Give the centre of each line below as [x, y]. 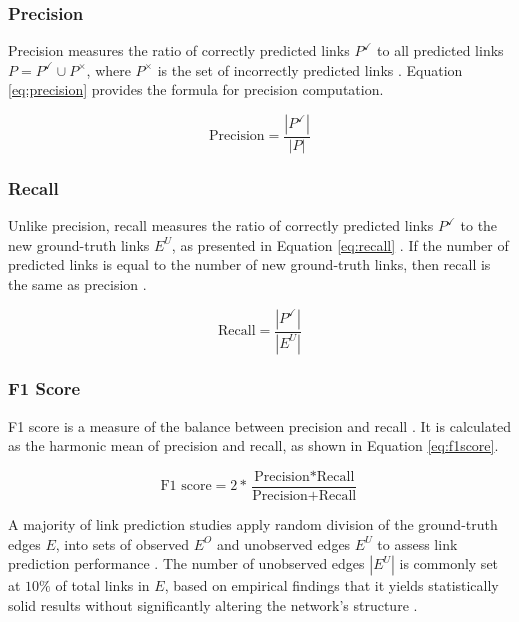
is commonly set [449, 563]
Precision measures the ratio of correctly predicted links [179, 50]
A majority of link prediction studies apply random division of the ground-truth [253, 523]
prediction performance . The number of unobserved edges [186, 563]
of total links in [102, 585]
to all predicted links [440, 50]
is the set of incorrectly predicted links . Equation [310, 69]
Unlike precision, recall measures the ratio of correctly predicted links [221, 225]
